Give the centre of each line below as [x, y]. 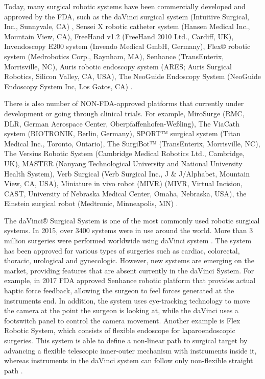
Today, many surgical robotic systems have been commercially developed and [125, 6]
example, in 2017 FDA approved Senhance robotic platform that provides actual [130, 280]
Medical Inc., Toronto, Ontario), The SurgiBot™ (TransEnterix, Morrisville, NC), [132, 143]
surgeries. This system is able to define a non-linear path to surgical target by [126, 340]
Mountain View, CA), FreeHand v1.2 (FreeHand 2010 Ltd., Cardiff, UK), [119, 36]
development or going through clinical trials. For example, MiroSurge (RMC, [124, 113]
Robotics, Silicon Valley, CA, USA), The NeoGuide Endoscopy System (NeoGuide [132, 76]
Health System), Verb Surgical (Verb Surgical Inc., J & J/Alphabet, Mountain [127, 173]
